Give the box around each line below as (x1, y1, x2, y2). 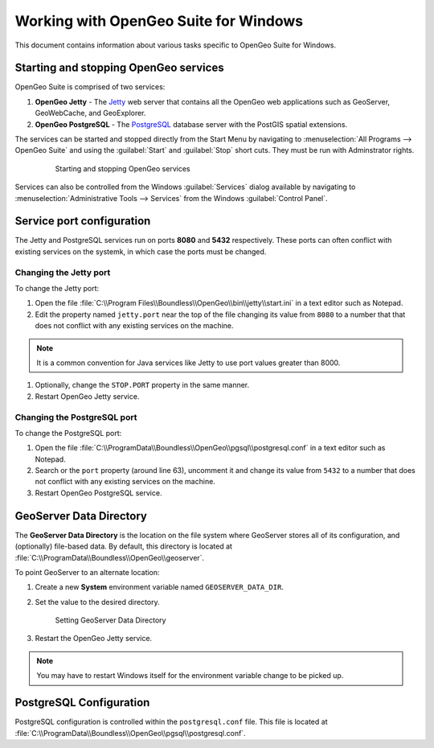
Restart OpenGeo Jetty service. (35, 391, 140, 401)
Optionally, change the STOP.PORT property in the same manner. (35, 380, 250, 390)
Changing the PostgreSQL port (14, 411, 137, 422)
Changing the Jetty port (14, 266, 111, 277)
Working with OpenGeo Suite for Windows (14, 12, 304, 30)
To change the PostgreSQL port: (14, 428, 122, 438)
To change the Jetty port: (14, 284, 100, 294)
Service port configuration (14, 214, 151, 228)
